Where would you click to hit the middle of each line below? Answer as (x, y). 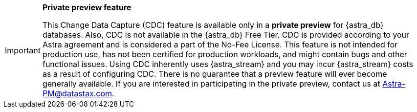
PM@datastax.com (77, 93)
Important (23, 50)
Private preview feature (87, 7)
